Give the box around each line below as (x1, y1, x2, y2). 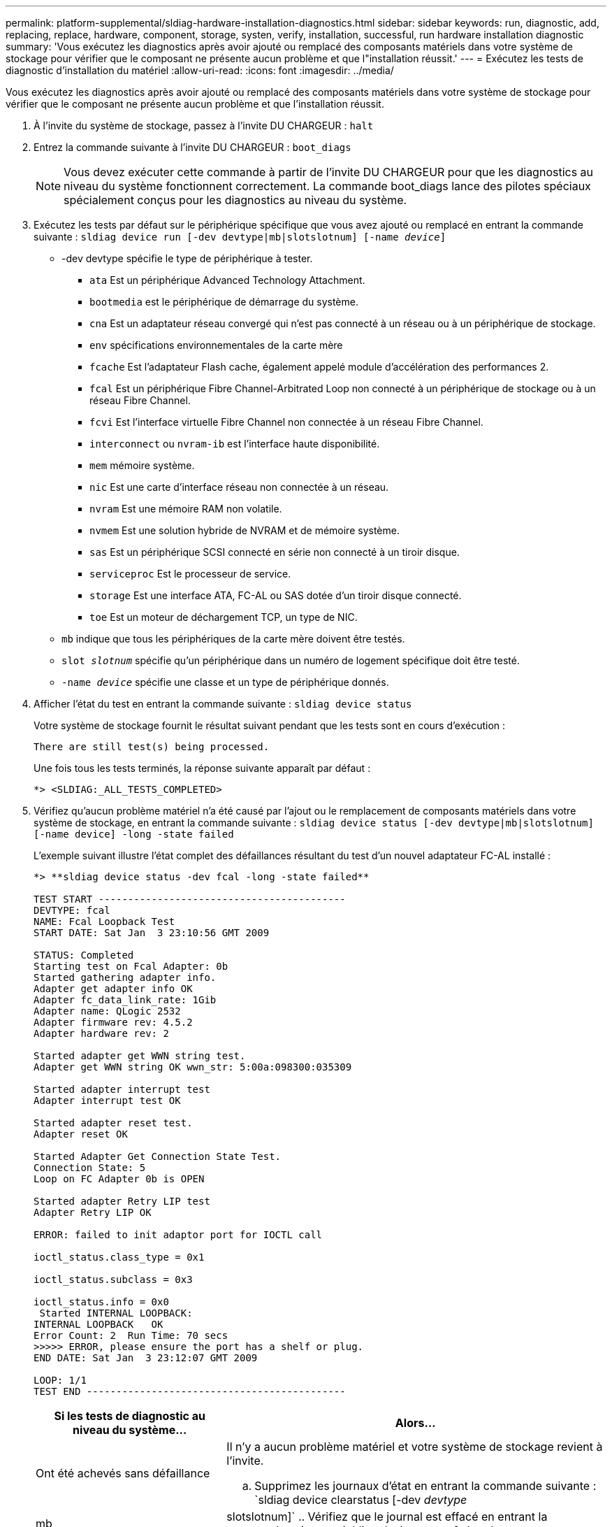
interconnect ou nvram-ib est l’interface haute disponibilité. (89, 438, 380, 450)
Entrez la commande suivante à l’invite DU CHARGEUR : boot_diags (34, 141, 351, 153)
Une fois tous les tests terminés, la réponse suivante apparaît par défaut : (34, 762, 371, 774)
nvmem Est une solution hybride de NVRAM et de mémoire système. (89, 524, 400, 536)
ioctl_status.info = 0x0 (34, 1296, 169, 1307)
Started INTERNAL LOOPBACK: (39, 1307, 193, 1319)
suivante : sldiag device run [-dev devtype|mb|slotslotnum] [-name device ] (34, 231, 446, 243)
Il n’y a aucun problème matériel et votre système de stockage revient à (226, 1440, 603, 1454)
